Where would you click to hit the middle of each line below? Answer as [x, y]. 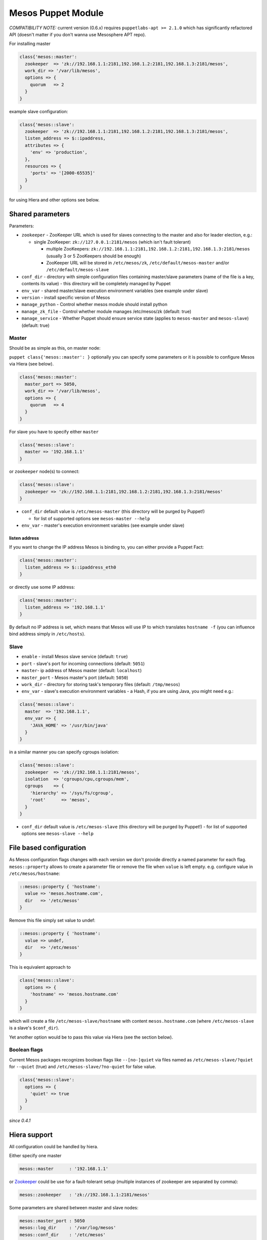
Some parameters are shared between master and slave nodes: [74, 1207]
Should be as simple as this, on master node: [55, 348]
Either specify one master [35, 1156]
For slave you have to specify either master [54, 432]
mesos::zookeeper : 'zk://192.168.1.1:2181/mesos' [85, 1195]
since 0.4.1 [20, 1120]
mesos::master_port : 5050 [52, 1221]
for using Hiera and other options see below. [54, 200]
